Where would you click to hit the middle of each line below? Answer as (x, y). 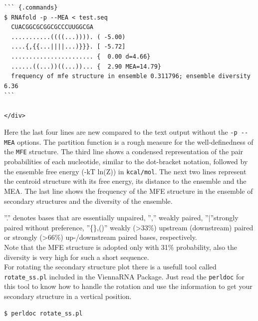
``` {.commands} (31, 8)
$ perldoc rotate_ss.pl (43, 313)
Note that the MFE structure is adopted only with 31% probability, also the (121, 247)
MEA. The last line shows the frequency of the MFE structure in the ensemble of (129, 191)
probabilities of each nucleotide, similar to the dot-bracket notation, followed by (126, 162)
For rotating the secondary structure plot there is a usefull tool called (110, 267)
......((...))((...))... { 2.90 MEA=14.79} (86, 66)
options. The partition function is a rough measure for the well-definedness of (135, 141)
